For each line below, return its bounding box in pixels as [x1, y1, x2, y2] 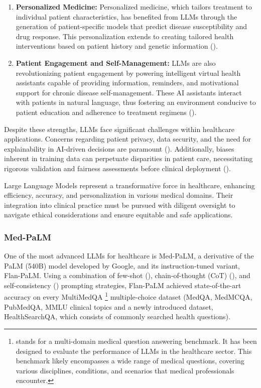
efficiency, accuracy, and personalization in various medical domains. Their [4, 190, 233, 200]
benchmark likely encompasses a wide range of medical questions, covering [16, 355, 244, 366]
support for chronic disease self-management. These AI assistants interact [16, 87, 242, 97]
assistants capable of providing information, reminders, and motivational [16, 77, 239, 88]
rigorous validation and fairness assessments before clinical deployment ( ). [4, 163, 231, 173]
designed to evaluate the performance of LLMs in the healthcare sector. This [16, 345, 252, 356]
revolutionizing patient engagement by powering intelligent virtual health [16, 67, 241, 78]
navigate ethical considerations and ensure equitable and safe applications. [4, 209, 233, 220]
